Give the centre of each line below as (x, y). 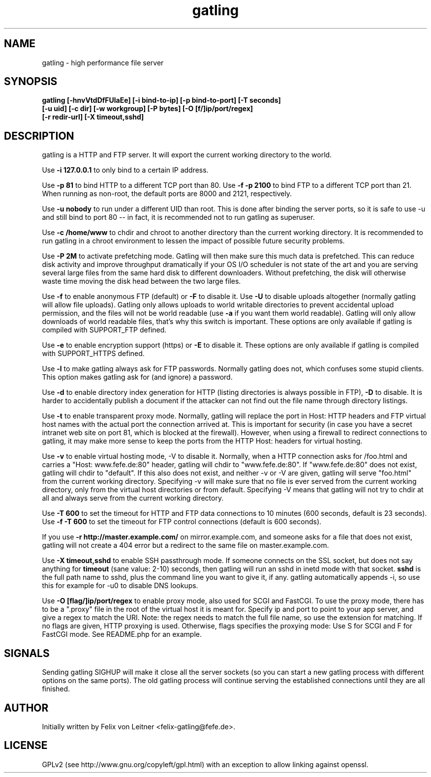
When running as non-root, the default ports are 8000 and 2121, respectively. (167, 194)
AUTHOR (26, 708)
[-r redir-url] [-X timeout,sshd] (93, 117)
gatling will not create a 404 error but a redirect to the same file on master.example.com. (185, 545)
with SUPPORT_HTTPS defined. (93, 354)
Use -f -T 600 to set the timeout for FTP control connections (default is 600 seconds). (182, 522)
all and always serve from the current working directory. (133, 498)
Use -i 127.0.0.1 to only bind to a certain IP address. (125, 170)
